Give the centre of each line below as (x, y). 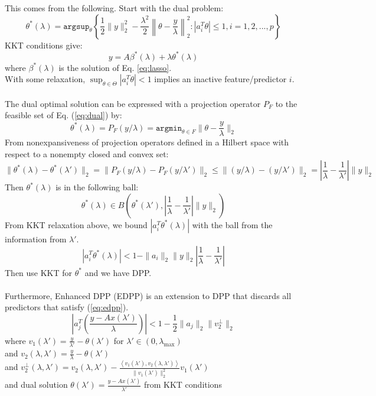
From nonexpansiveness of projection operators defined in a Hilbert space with (147, 142)
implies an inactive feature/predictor (220, 79)
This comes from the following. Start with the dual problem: (114, 8)
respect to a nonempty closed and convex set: (87, 153)
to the (286, 103)
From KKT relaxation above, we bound (76, 224)
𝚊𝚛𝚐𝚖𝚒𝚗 (169, 128)
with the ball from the (232, 224)
